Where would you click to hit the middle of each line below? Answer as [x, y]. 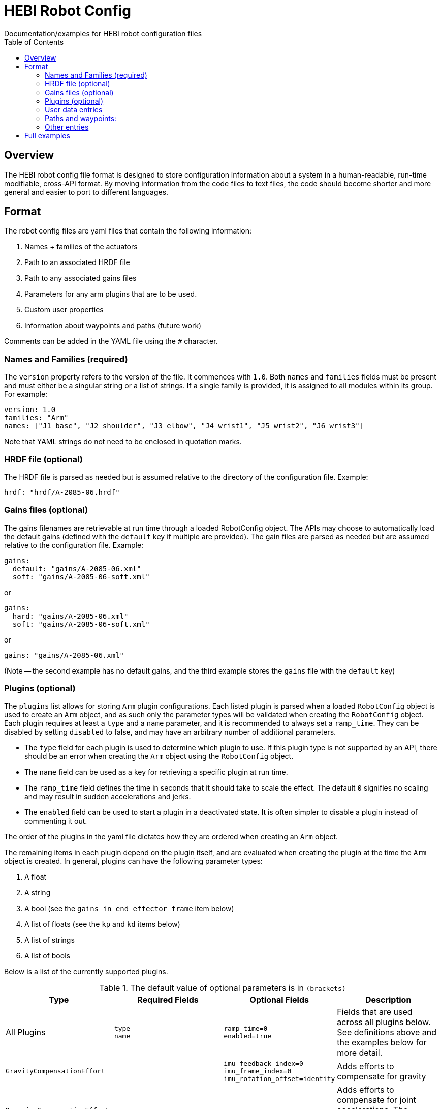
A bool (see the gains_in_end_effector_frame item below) [129, 909]
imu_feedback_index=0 [263, 1064]
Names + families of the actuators [81, 247]
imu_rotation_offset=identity [279, 1079]
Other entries [67, 127]
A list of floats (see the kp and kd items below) [102, 924]
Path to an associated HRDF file [77, 262]
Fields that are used [375, 1012]
